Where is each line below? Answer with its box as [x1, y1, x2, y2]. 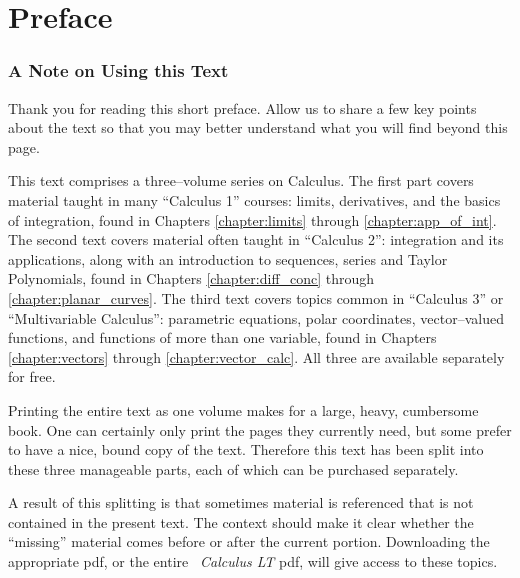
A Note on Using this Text [8, 58, 229, 83]
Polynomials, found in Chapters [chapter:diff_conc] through [8, 268, 375, 289]
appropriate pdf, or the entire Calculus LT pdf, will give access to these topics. [8, 551, 498, 572]
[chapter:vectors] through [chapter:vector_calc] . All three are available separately [8, 346, 505, 367]
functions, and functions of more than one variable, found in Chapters [8, 327, 437, 348]
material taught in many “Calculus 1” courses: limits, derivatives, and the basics [8, 189, 501, 210]
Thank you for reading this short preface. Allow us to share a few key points [8, 97, 477, 118]
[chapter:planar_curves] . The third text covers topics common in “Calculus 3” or [8, 287, 504, 308]
